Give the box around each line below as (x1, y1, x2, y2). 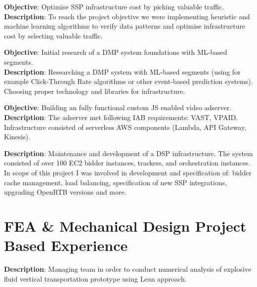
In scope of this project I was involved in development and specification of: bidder (4, 167, 252, 177)
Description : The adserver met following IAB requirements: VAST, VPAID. (4, 112, 238, 122)
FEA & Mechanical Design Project (4, 215, 247, 236)
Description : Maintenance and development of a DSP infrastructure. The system (4, 148, 253, 158)
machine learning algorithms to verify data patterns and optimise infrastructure (4, 21, 246, 31)
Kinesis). (4, 131, 31, 142)
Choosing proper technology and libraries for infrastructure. (4, 85, 185, 96)
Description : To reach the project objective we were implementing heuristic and (4, 11, 250, 21)
